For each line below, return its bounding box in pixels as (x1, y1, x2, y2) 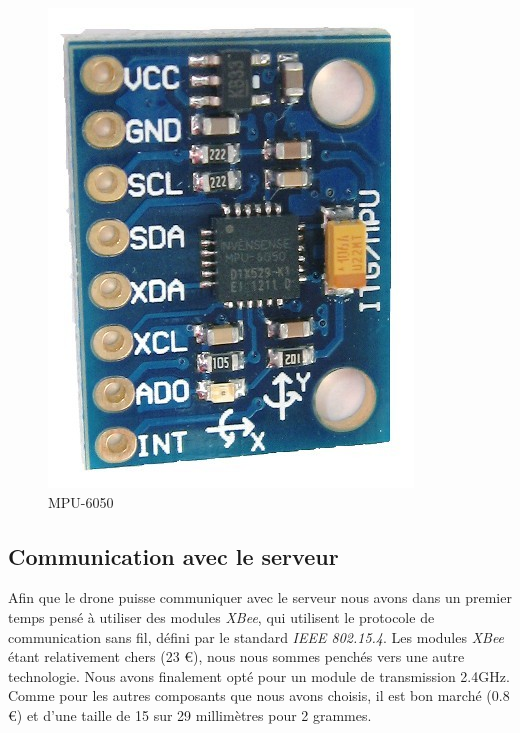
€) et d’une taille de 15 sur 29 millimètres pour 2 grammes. (8, 704, 372, 725)
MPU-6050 (48, 491, 114, 512)
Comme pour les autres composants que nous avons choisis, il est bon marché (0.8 (8, 685, 510, 706)
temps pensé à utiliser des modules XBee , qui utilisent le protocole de (8, 606, 435, 627)
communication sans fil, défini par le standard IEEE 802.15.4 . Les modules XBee (8, 626, 505, 647)
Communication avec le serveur (8, 540, 339, 571)
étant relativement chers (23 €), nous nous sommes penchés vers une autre (8, 646, 465, 667)
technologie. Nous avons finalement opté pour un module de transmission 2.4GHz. (8, 665, 510, 686)
